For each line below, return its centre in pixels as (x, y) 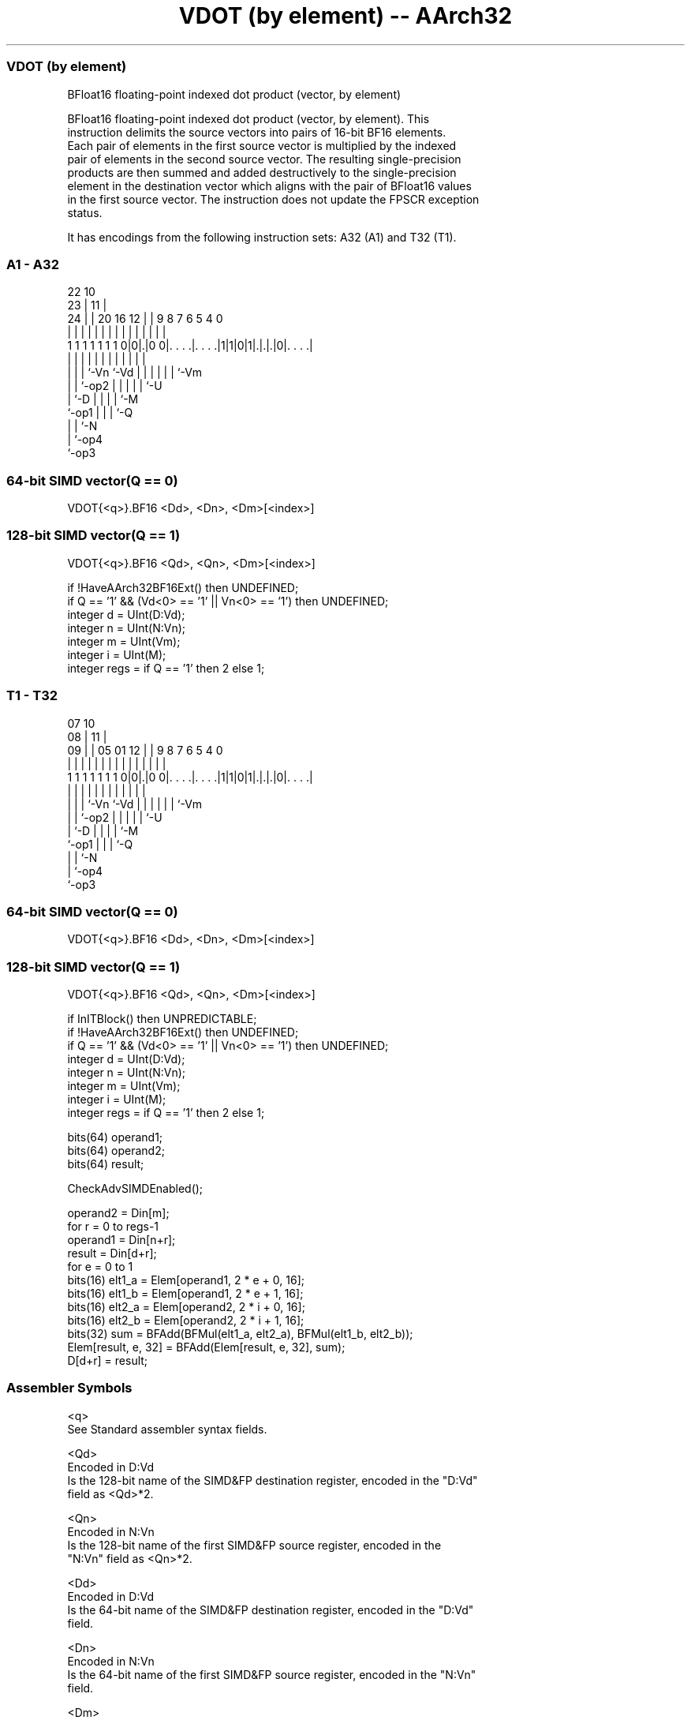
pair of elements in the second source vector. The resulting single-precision (264, 159)
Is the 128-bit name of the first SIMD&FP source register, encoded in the (254, 1545)
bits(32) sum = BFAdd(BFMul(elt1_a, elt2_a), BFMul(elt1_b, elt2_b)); (240, 1334)
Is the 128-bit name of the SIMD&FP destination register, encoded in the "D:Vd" (273, 1480)
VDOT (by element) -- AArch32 (345, 16)
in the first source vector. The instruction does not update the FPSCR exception (273, 199)
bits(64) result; (106, 1164)
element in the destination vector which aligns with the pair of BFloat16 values (269, 185)
